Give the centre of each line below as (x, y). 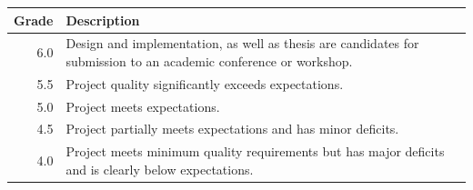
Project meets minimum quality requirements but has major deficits (255, 151)
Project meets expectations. (143, 106)
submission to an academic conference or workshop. (209, 60)
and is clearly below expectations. (160, 169)
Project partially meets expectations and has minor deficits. (232, 129)
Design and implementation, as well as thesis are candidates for (242, 43)
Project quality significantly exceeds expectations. (205, 83)
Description (103, 20)
